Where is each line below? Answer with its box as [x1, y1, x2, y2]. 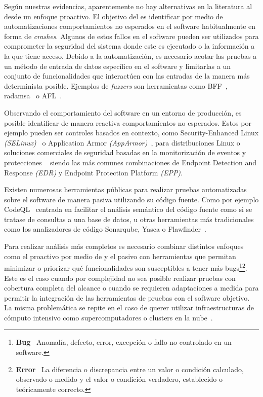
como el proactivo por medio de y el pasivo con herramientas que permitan [4, 250, 236, 261]
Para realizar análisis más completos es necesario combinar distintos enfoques [4, 241, 244, 251]
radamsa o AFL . [4, 90, 62, 101]
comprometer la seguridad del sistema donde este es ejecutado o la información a [4, 41, 255, 51]
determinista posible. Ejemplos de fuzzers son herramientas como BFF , [4, 80, 228, 91]
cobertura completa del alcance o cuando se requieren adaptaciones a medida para [4, 282, 259, 293]
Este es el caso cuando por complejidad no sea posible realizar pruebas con [4, 272, 236, 283]
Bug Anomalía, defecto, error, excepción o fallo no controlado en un [16, 337, 232, 347]
